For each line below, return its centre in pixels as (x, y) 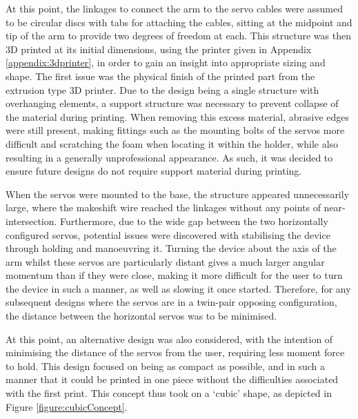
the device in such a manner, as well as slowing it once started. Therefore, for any (178, 288)
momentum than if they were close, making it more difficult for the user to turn (174, 275)
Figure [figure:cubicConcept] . (67, 406)
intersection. (31, 221)
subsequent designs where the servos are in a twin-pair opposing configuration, (171, 302)
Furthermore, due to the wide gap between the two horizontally (194, 221)
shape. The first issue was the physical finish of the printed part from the (160, 76)
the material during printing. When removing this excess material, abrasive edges (178, 116)
